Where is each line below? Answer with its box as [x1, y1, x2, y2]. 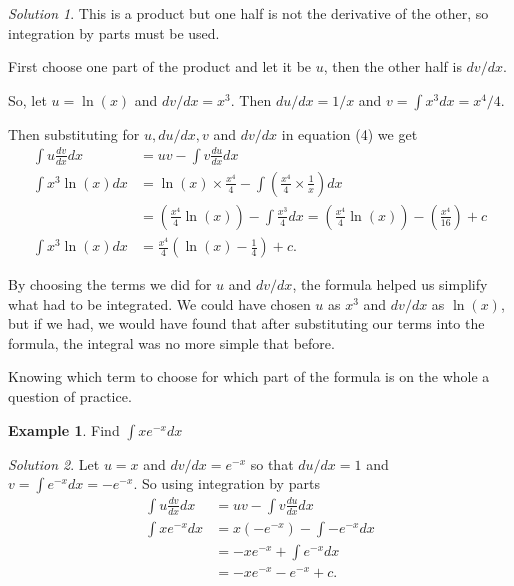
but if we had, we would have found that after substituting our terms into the [8, 313, 485, 334]
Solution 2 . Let [8, 453, 100, 474]
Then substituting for [8, 123, 140, 144]
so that [250, 453, 294, 474]
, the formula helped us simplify [292, 274, 488, 295]
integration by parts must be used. [8, 22, 220, 43]
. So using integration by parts [133, 473, 320, 494]
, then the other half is [323, 56, 462, 77]
